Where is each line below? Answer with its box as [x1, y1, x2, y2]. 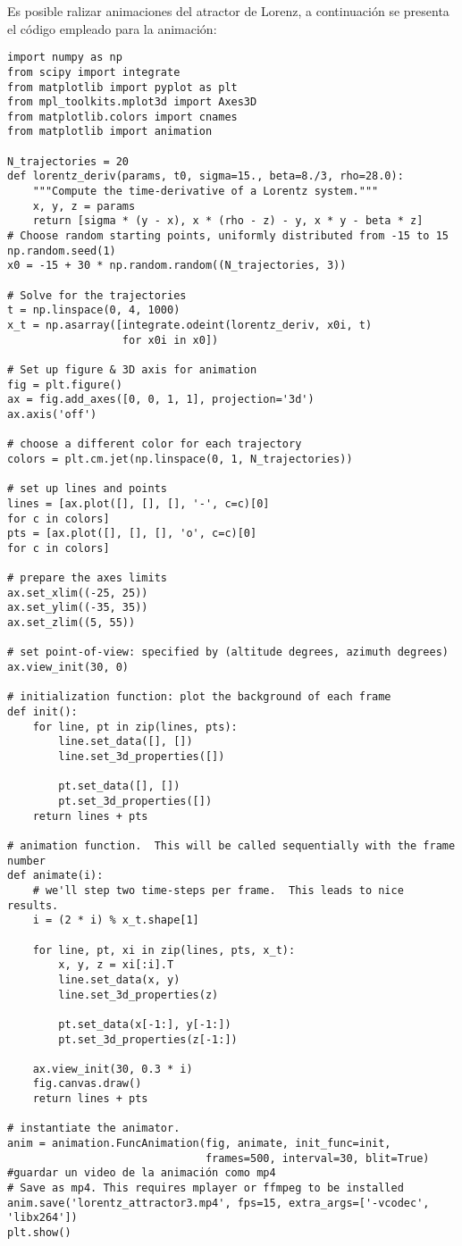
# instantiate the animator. [7, 1122, 181, 1135]
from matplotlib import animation [7, 125, 213, 138]
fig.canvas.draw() [32, 1077, 142, 1091]
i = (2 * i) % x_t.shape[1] [32, 914, 199, 927]
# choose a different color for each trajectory [7, 438, 302, 451]
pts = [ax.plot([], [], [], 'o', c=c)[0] [7, 527, 257, 540]
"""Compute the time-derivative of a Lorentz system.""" [32, 185, 379, 198]
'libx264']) [7, 1211, 78, 1225]
